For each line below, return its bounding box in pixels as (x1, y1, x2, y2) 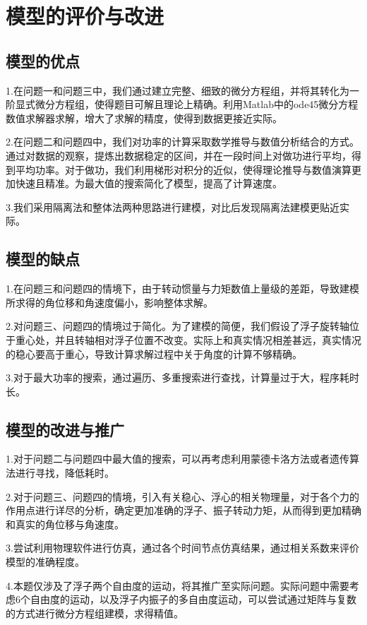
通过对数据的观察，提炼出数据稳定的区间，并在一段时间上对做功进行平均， (6, 148, 351, 162)
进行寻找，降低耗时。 (15, 465, 114, 480)
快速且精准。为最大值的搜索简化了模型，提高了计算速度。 (15, 176, 282, 191)
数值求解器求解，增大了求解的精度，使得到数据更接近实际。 (6, 110, 282, 125)
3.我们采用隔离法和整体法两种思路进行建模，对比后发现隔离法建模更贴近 (6, 199, 339, 214)
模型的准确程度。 (6, 554, 85, 569)
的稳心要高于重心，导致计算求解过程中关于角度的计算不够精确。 (6, 346, 302, 361)
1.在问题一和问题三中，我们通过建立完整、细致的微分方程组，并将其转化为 (6, 83, 349, 97)
